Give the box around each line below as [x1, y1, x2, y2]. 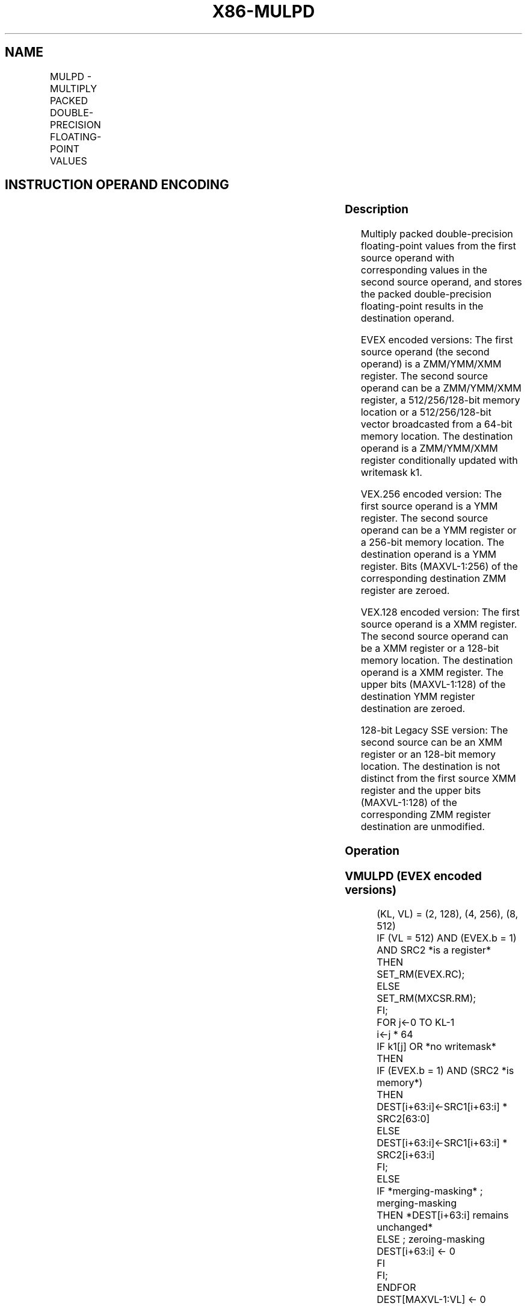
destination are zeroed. [360, 702, 466, 715]
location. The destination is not [360, 760, 501, 773]
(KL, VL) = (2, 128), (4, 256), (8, [377, 908, 519, 920]
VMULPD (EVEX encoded [345, 869, 482, 883]
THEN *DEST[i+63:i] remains [377, 1209, 509, 1222]
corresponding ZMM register [360, 808, 491, 821]
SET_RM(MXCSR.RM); [377, 992, 476, 1005]
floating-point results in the [360, 300, 484, 313]
